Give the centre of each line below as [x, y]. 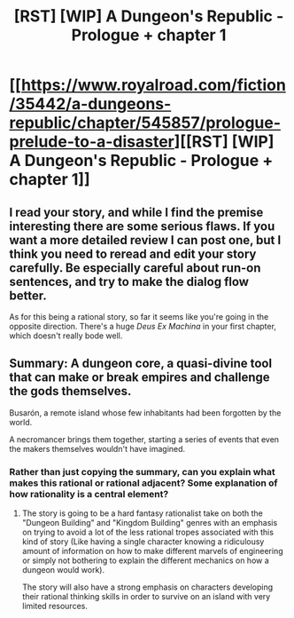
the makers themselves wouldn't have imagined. [97, 448]
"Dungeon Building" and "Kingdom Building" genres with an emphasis [150, 523]
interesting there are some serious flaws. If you [142, 226]
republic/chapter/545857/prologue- [145, 123]
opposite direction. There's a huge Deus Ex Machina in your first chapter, [143, 326]
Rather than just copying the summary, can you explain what [143, 471]
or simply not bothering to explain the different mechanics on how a [146, 560]
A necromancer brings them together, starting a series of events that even [144, 439]
